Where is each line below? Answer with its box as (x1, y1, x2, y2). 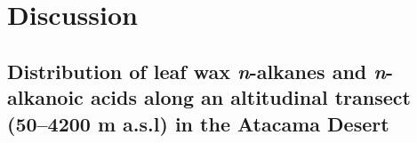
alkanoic (7, 83, 84, 111)
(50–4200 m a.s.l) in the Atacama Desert (7, 109, 389, 137)
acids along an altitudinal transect (90, 83, 411, 111)
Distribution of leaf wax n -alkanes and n (7, 57, 386, 84)
